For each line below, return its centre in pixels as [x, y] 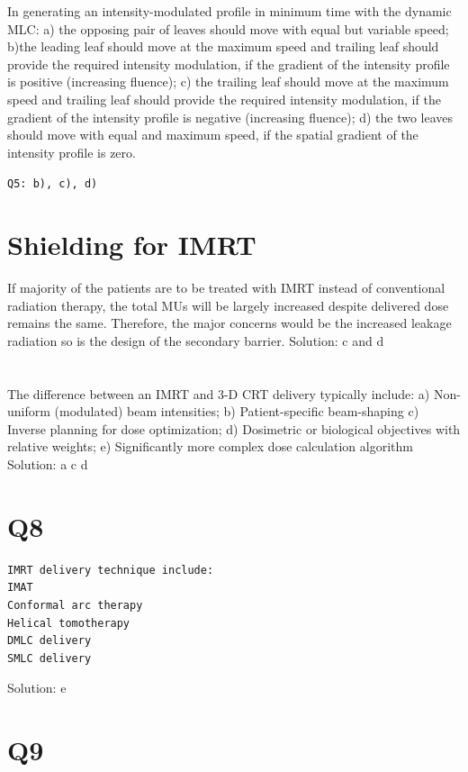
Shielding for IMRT [132, 245]
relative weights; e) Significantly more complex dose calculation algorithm [210, 446]
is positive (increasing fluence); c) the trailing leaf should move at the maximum [228, 82]
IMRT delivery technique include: [111, 570]
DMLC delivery [49, 641]
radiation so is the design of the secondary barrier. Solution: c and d [196, 340]
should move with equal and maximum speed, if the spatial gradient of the [213, 135]
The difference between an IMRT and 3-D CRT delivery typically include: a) [219, 393]
